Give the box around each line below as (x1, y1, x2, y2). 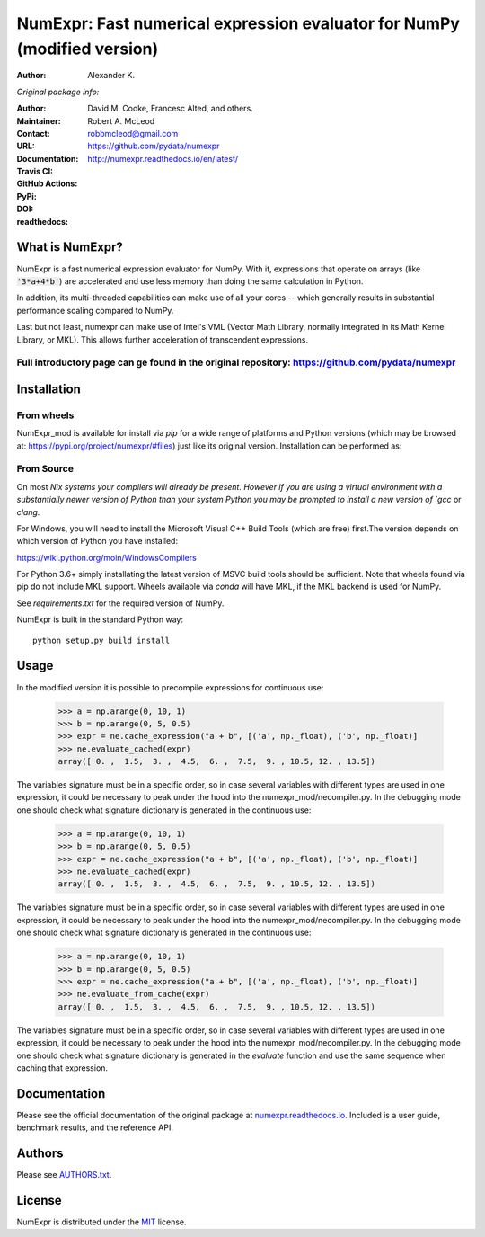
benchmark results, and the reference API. (16, 1122, 174, 1133)
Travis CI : (16, 166, 54, 177)
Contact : (16, 128, 51, 138)
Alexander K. (87, 70, 136, 81)
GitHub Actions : (16, 178, 78, 189)
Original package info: (16, 86, 100, 97)
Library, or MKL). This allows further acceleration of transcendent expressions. (16, 334, 309, 345)
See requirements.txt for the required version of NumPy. (16, 598, 225, 609)
